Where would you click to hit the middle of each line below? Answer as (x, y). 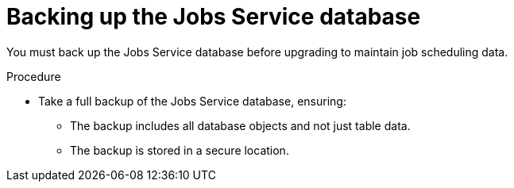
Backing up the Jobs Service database (214, 17)
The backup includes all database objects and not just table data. (240, 125)
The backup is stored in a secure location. (180, 150)
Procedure (34, 76)
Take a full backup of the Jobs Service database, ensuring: (192, 101)
